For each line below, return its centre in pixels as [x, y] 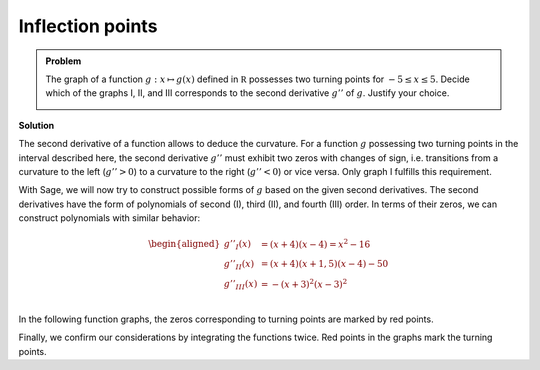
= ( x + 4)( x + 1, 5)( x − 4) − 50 [324, 263]
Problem [63, 61]
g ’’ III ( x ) [240, 285]
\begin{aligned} [184, 244]
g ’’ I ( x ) [237, 245]
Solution [36, 125]
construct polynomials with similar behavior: [109, 218]
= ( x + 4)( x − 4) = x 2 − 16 [315, 243]
